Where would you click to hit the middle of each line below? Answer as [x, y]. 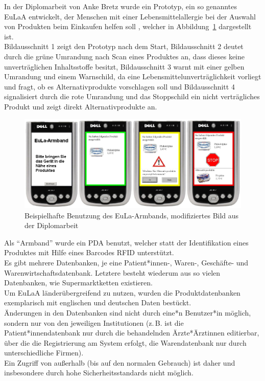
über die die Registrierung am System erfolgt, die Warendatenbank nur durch [125, 342]
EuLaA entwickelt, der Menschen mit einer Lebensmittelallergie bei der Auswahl [130, 16]
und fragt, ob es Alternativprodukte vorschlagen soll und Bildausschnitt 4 [119, 86]
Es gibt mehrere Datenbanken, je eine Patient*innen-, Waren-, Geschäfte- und [126, 262]
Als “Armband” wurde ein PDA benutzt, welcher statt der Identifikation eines [126, 242]
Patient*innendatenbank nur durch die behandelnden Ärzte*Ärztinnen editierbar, [132, 333]
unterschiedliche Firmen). [44, 353]
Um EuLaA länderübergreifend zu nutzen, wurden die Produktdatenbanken [122, 292]
